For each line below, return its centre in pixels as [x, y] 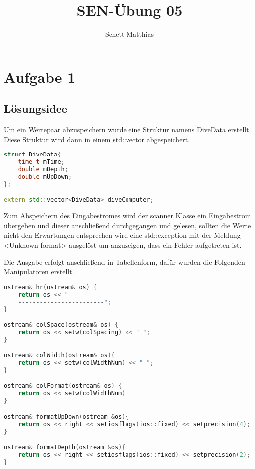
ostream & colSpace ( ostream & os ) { [61, 325]
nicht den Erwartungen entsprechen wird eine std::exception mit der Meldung [122, 235]
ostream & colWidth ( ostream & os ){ [60, 356]
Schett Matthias [129, 34]
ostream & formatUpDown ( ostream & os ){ [66, 416]
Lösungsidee [36, 108]
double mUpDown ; [45, 177]
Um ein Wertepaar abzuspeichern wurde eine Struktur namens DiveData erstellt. [127, 129]
